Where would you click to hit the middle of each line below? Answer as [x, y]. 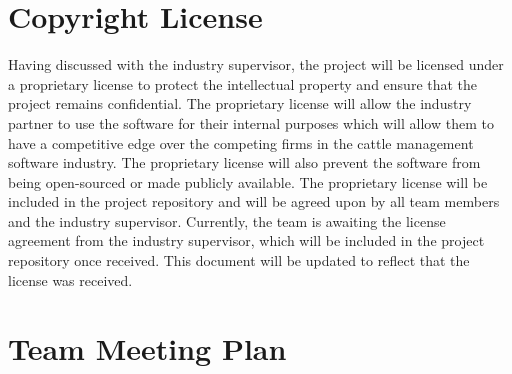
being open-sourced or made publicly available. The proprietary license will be [248, 181]
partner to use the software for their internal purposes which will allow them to [251, 122]
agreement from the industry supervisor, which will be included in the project [246, 240]
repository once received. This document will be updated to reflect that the [239, 260]
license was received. [70, 279]
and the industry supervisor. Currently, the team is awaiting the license [227, 220]
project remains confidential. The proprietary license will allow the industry [240, 103]
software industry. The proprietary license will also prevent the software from [244, 162]
